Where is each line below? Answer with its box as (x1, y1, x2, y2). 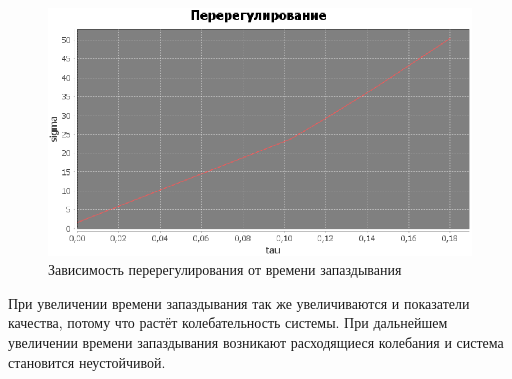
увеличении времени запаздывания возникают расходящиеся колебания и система (8, 332, 504, 352)
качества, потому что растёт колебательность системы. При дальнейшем (8, 312, 448, 333)
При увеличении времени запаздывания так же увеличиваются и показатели (8, 292, 470, 313)
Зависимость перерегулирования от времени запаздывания (48, 259, 402, 280)
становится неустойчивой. (8, 351, 166, 372)
